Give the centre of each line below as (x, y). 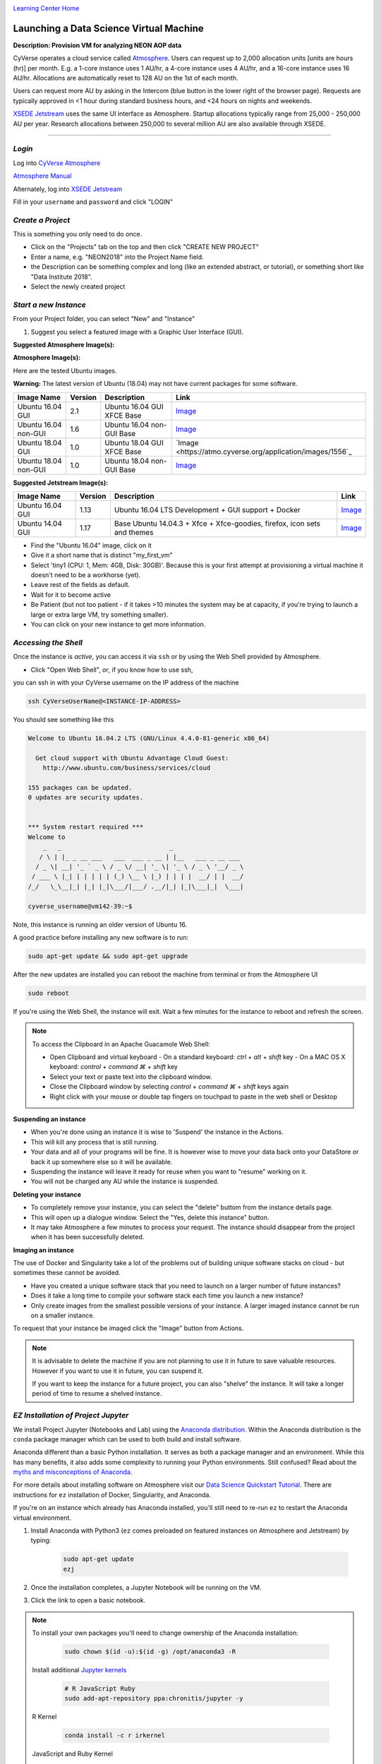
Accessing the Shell (48, 642)
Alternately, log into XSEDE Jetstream (68, 189)
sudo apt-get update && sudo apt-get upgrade (108, 956)
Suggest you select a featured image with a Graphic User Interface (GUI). (137, 332)
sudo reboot (49, 993)
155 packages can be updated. (80, 787)
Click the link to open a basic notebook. (88, 1600)
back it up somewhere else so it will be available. (102, 1161)
